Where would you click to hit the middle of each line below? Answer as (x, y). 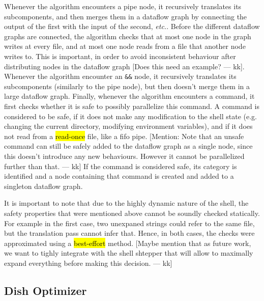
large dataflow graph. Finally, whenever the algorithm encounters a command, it (129, 96)
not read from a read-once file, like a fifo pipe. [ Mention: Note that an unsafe (124, 136)
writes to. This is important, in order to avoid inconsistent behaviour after (120, 56)
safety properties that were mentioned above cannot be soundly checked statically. (132, 213)
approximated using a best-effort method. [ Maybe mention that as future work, (128, 243)
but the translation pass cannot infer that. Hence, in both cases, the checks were (129, 233)
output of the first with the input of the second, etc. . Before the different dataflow (132, 26)
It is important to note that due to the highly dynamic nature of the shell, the (126, 203)
